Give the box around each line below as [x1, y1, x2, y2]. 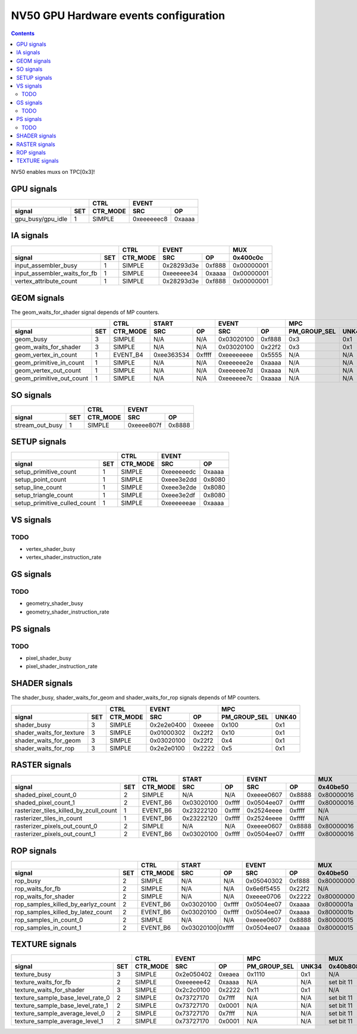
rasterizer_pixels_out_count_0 [14, 822, 98, 830]
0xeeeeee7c [218, 374, 253, 382]
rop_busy [14, 876, 41, 884]
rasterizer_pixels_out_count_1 [14, 830, 96, 838]
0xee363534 [153, 351, 190, 359]
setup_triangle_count [14, 491, 74, 500]
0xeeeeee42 [175, 978, 211, 986]
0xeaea [218, 970, 240, 979]
